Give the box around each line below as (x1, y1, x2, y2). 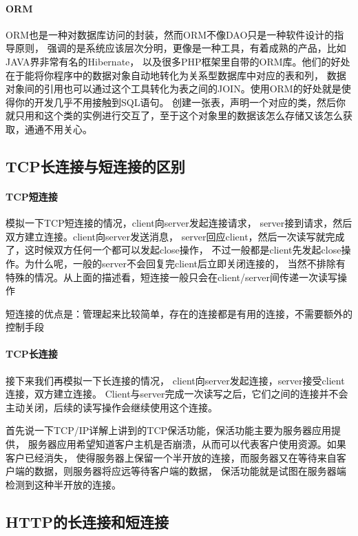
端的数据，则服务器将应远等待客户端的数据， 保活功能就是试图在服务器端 (14, 464, 346, 478)
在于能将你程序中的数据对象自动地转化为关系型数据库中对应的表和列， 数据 (6, 68, 346, 82)
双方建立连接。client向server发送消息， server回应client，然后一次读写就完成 (6, 229, 345, 243)
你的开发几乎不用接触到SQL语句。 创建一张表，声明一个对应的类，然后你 (14, 94, 346, 109)
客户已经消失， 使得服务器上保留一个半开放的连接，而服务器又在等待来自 (6, 450, 337, 464)
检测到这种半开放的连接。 (6, 477, 121, 491)
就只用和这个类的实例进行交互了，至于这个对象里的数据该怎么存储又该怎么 (6, 108, 343, 123)
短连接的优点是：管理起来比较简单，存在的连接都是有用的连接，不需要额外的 (6, 306, 352, 320)
